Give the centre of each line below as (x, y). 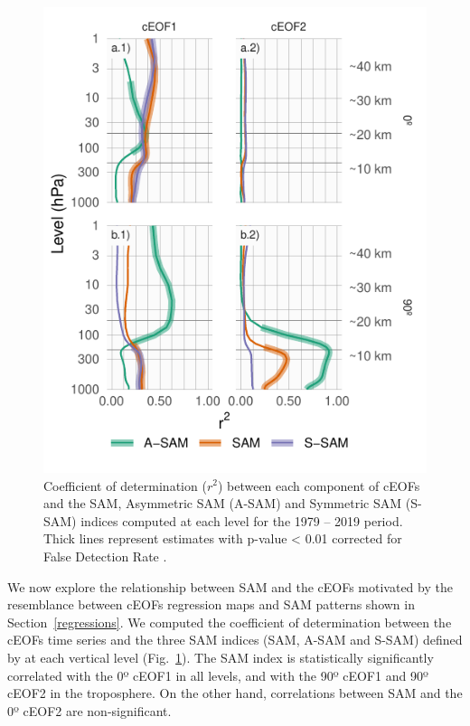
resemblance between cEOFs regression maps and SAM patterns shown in (211, 604)
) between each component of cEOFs (319, 485)
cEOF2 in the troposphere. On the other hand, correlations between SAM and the (235, 693)
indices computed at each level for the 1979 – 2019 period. (242, 520)
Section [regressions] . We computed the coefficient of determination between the (230, 622)
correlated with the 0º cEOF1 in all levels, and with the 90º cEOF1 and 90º (218, 675)
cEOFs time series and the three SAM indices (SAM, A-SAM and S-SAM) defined (235, 640)
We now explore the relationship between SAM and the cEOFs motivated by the (230, 586)
